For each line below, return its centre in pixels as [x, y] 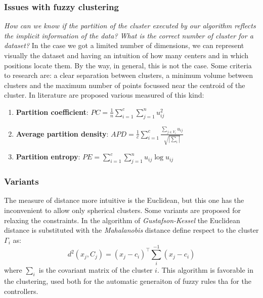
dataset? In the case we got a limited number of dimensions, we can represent [124, 45]
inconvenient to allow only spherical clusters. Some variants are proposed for [123, 210]
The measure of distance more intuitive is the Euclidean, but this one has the [124, 200]
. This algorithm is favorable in [205, 270]
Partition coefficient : [52, 112]
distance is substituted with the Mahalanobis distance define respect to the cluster [131, 230]
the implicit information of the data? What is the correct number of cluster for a [129, 35]
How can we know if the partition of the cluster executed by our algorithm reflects [130, 26]
